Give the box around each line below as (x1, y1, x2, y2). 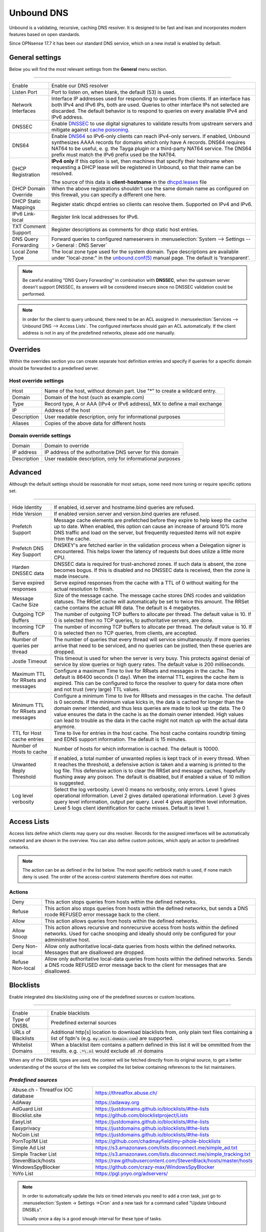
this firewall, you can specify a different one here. (51, 191, 166, 198)
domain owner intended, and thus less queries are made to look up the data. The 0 (54, 705, 246, 712)
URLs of (12, 1029, 31, 1036)
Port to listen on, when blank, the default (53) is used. (51, 89, 176, 96)
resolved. (51, 170, 73, 177)
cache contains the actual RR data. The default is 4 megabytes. (54, 604, 201, 611)
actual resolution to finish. (54, 585, 114, 592)
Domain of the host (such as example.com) (44, 394, 145, 401)
